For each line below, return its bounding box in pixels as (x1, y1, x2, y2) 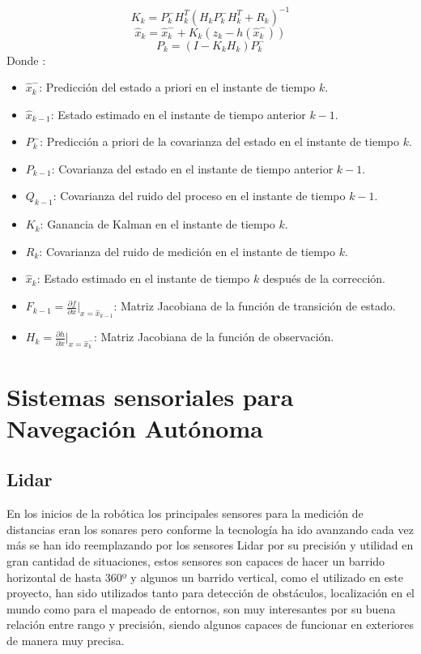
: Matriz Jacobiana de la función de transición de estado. (113, 297, 396, 314)
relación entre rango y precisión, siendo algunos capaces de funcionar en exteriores (6, 616, 415, 633)
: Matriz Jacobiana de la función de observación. (93, 328, 334, 345)
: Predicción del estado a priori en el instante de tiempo (39, 79, 316, 96)
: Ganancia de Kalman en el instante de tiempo (40, 216, 275, 233)
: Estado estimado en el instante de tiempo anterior (50, 105, 306, 122)
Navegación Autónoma (6, 411, 263, 444)
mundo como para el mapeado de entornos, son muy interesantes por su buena (6, 600, 396, 617)
